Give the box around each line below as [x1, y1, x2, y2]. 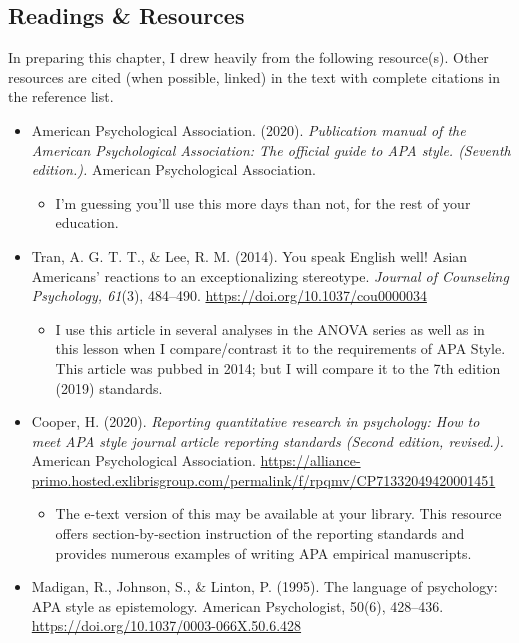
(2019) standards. [55, 377, 163, 398]
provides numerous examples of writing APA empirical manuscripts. [55, 542, 472, 563]
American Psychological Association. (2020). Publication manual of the [31, 119, 466, 140]
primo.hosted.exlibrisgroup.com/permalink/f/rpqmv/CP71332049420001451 [31, 469, 496, 490]
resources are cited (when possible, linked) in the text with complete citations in [8, 66, 501, 87]
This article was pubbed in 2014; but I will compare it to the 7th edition [55, 357, 501, 378]
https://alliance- [260, 450, 361, 471]
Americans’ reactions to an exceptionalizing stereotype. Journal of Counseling [31, 265, 509, 286]
